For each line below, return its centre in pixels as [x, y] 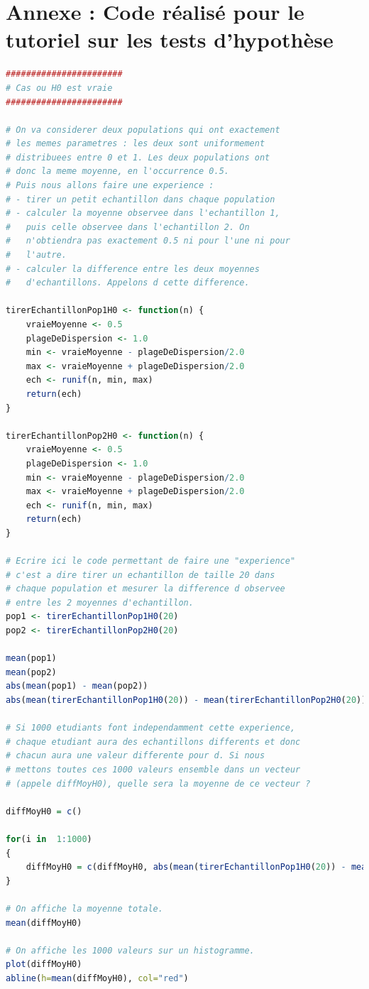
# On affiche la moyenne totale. [84, 908]
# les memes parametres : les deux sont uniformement [136, 144]
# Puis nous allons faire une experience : [110, 186]
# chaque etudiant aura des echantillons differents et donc [153, 742]
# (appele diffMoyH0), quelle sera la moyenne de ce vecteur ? [158, 783]
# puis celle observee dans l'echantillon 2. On [128, 227]
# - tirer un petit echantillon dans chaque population [141, 199]
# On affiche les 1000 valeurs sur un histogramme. [130, 950]
